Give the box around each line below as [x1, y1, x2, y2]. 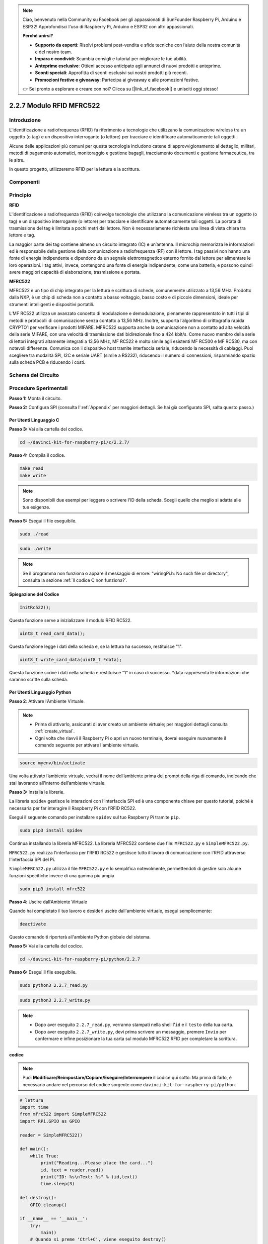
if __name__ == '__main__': [19, 1216, 88, 1222]
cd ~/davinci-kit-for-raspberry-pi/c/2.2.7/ [19, 439, 130, 445]
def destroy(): [19, 1195, 57, 1201]
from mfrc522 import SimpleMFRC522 [19, 1111, 106, 1117]
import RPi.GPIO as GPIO [19, 1118, 80, 1124]
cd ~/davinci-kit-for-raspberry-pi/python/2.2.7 [19, 956, 140, 962]
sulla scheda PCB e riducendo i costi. [9, 359, 85, 365]
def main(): [19, 1146, 49, 1152]
